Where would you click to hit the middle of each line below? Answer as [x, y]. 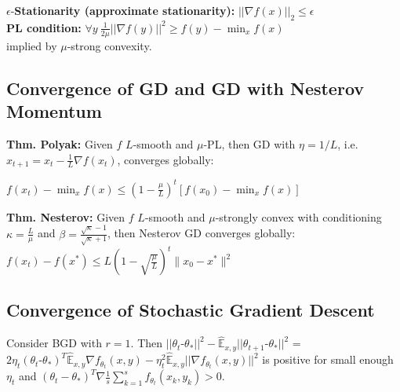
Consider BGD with [54, 343]
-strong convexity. [109, 45]
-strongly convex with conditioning [298, 216]
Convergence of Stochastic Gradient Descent [191, 310]
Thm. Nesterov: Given [66, 216]
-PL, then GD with [249, 144]
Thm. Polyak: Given [60, 144]
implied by [32, 45]
